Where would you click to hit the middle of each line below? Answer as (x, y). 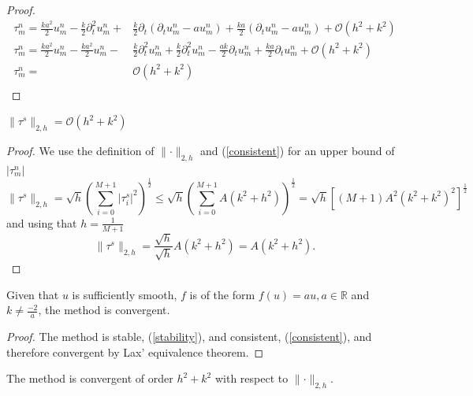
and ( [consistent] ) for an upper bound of (297, 151)
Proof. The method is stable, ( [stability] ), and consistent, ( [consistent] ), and (189, 336)
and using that (42, 222)
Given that (33, 294)
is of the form (222, 294)
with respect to (251, 378)
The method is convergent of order (90, 378)
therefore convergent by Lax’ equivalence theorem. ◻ (135, 352)
